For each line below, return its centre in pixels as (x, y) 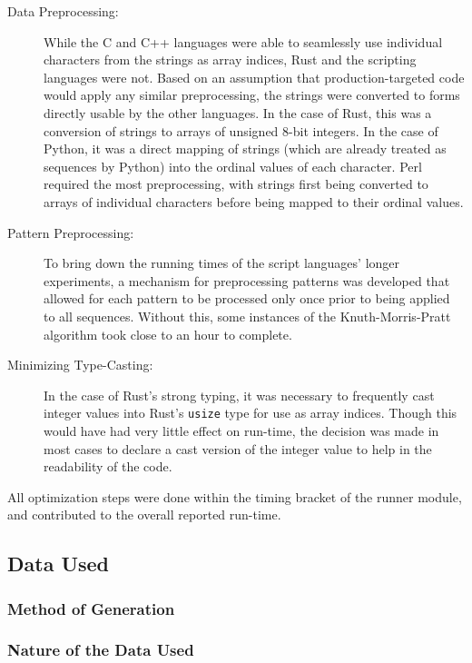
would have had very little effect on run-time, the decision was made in (241, 430)
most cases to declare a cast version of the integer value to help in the (238, 448)
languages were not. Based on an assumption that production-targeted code (254, 77)
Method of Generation (91, 608)
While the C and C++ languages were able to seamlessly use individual (243, 41)
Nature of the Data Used (101, 650)
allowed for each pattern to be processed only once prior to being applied (247, 298)
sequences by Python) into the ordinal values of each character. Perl (233, 166)
